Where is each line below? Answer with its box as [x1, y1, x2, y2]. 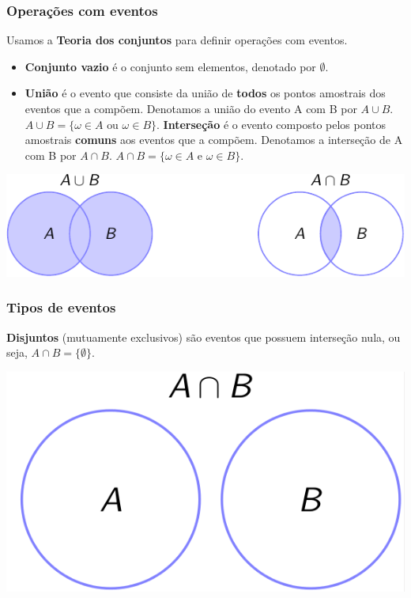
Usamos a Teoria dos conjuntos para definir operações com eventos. [6, 32, 348, 48]
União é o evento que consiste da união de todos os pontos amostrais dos [25, 85, 386, 101]
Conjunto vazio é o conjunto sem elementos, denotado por [25, 58, 316, 74]
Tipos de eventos [6, 297, 116, 317]
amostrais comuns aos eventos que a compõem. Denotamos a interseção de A [25, 131, 403, 148]
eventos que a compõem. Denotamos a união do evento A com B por [25, 100, 357, 116]
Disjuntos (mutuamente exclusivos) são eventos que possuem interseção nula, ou [6, 328, 401, 345]
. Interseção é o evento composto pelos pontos [156, 115, 386, 132]
